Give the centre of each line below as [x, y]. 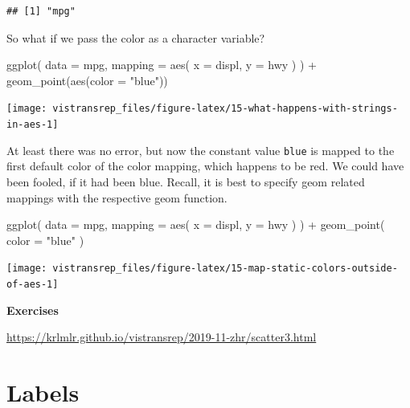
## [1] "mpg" [41, 11]
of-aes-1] [33, 284]
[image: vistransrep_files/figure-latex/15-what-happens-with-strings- [202, 109]
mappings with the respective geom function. [117, 197]
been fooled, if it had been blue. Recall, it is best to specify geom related [186, 181]
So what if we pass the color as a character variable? [136, 37]
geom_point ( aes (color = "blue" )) [87, 80]
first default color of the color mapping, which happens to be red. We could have [205, 166]
